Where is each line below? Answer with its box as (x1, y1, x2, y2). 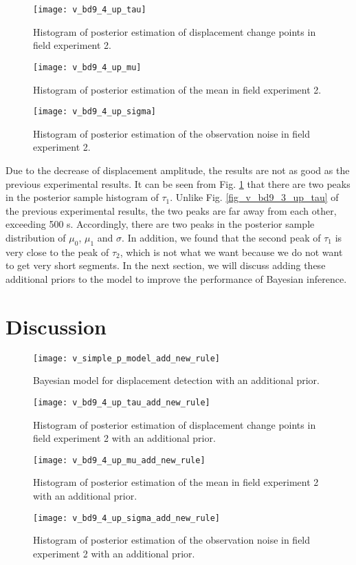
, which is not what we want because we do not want (120, 244, 343, 259)
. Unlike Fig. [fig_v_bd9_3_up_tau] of (170, 190, 339, 204)
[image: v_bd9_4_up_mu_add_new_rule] (33, 455, 205, 465)
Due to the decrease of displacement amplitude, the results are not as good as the (5, 162, 350, 177)
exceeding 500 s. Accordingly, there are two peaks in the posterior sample (5, 217, 315, 231)
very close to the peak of (5, 244, 109, 259)
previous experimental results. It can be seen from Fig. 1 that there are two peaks (5, 176, 351, 191)
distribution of (5, 230, 66, 244)
